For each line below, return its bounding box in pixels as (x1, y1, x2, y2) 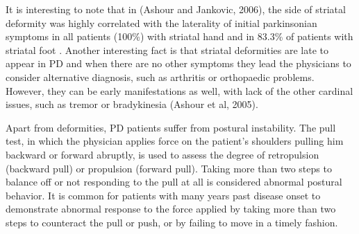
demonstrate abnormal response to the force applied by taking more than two (6, 201, 336, 216)
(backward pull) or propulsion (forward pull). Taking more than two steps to (6, 161, 332, 175)
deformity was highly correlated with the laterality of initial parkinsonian (6, 15, 317, 30)
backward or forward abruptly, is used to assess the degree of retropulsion (6, 147, 319, 161)
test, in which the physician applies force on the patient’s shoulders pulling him (6, 134, 344, 148)
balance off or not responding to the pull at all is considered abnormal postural (6, 174, 342, 189)
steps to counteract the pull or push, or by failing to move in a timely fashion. (6, 215, 338, 229)
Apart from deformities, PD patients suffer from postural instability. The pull (6, 120, 336, 134)
